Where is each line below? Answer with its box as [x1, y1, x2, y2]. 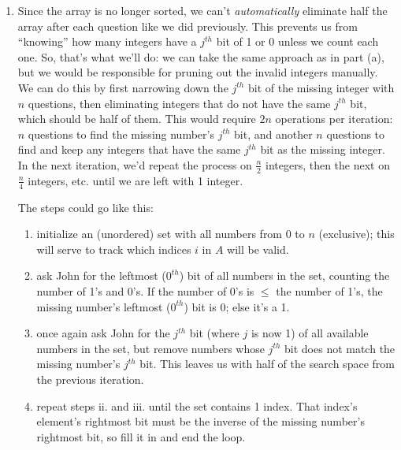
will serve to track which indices [36, 240, 191, 257]
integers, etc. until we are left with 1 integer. [28, 172, 243, 188]
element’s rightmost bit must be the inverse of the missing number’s [36, 413, 365, 430]
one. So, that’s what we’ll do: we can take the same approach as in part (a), [17, 48, 384, 65]
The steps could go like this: [17, 199, 154, 215]
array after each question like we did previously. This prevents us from [17, 17, 358, 34]
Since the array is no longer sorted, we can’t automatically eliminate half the [17, 2, 388, 18]
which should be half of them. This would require [17, 110, 256, 127]
